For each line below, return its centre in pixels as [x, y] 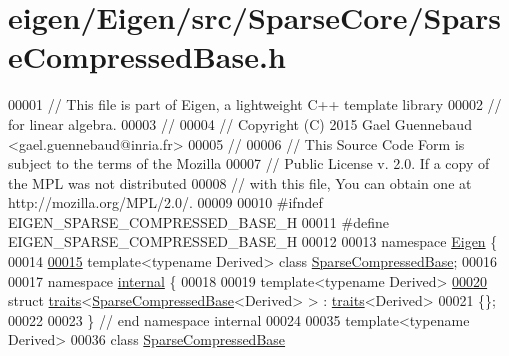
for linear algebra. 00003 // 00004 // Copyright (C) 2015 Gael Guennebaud [240, 123]
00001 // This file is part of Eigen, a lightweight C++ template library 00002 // [255, 104]
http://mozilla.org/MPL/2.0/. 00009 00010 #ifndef [165, 202]
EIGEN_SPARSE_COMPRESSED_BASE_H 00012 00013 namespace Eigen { [253, 241]
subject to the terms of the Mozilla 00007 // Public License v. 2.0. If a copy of [249, 163]
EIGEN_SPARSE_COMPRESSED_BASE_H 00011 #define [198, 221]
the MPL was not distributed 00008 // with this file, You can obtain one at [240, 182]
